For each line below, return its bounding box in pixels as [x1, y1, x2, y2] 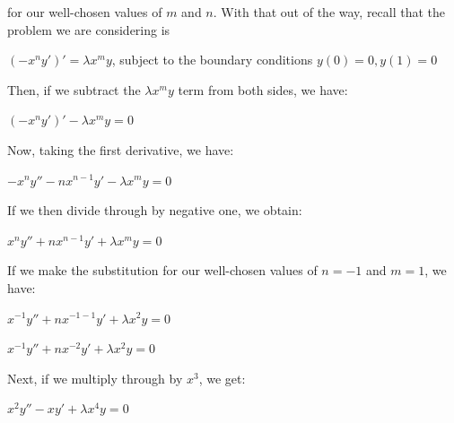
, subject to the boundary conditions [111, 50, 313, 69]
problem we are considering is [7, 20, 170, 39]
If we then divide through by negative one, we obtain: [7, 201, 302, 220]
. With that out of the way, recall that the [213, 3, 446, 21]
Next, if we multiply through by [7, 368, 183, 387]
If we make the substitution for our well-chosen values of [7, 261, 318, 280]
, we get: [198, 368, 246, 387]
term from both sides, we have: [178, 80, 348, 99]
